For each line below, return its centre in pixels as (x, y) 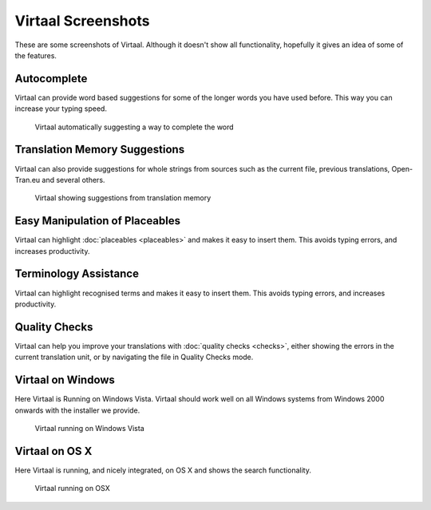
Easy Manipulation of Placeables (98, 221)
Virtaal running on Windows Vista (90, 428)
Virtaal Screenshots (82, 21)
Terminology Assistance (77, 274)
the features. (36, 55)
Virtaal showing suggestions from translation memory (123, 198)
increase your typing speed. (61, 109)
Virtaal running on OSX (73, 488)
